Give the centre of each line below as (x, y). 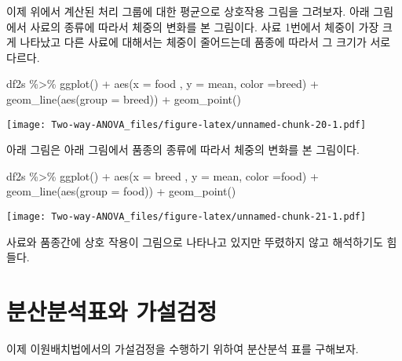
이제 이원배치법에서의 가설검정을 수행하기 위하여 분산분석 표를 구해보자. (183, 348)
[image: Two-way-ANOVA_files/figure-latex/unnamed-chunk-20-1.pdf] (186, 124)
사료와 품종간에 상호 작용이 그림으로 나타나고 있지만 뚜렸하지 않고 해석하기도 (195, 241)
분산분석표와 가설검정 (112, 311)
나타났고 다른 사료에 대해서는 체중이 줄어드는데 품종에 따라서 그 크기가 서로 (205, 42)
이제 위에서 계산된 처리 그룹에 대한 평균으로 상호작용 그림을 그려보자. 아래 (188, 11)
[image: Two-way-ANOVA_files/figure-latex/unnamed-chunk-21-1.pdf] (186, 217)
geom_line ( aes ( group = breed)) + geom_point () (124, 98)
